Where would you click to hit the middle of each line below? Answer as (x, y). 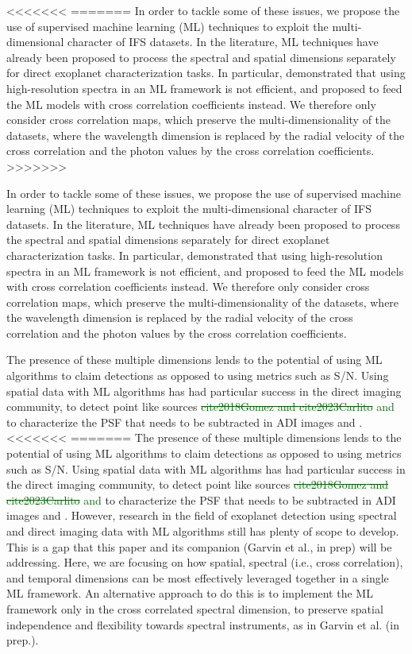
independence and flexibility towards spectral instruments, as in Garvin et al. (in (203, 624)
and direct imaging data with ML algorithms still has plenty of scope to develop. (203, 531)
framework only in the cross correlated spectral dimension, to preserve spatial (195, 608)
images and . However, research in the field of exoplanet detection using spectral (202, 515)
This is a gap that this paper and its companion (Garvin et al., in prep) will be (199, 546)
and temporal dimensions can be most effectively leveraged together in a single (198, 577)
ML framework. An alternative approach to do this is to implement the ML (190, 593)
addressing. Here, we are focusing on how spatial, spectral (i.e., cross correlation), (205, 562)
